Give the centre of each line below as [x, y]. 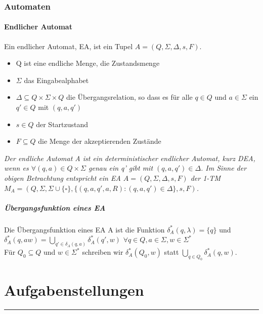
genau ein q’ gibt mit [121, 168]
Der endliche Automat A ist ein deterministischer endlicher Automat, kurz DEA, [130, 158]
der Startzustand [62, 124]
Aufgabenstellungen [74, 290]
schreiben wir [103, 252]
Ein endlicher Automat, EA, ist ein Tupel [69, 46]
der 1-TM [205, 178]
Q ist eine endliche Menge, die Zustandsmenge [88, 63]
